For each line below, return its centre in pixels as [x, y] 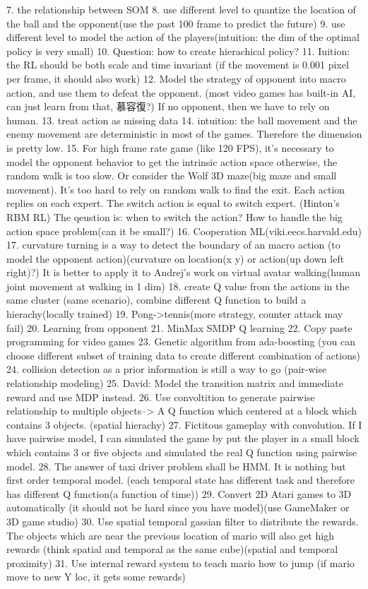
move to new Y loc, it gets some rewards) [96, 577]
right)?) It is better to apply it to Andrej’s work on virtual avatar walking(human [183, 272]
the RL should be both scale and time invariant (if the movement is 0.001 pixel [178, 65]
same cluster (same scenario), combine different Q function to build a [156, 300]
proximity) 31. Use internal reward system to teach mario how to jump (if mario [180, 563]
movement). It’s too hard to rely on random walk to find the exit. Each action [176, 189]
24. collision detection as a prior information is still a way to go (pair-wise [167, 369]
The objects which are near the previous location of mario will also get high [170, 535]
